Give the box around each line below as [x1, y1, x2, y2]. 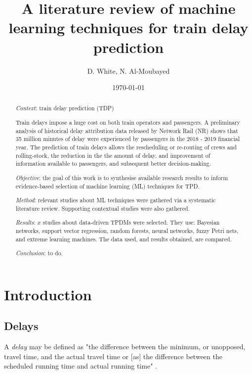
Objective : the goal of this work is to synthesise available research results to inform [15, 173, 228, 182]
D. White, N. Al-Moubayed [87, 65, 170, 76]
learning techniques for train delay [8, 17, 249, 38]
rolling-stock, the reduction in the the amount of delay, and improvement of [15, 151, 210, 159]
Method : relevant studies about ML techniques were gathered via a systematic [15, 196, 216, 204]
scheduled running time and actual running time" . [4, 361, 157, 371]
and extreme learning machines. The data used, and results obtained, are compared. [15, 234, 232, 243]
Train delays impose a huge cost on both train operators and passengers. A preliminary [15, 118, 240, 127]
